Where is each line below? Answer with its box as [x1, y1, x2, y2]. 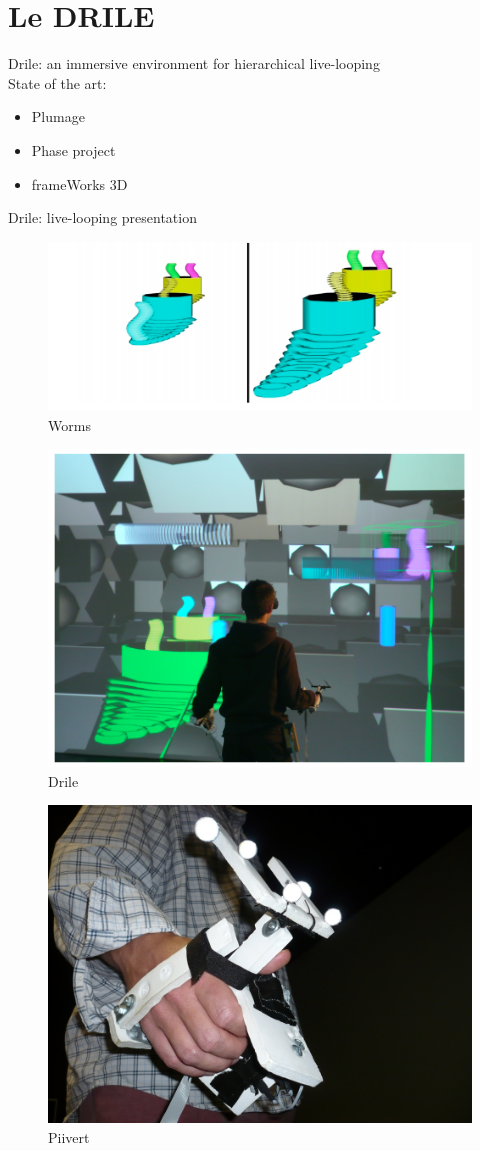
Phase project [31, 139, 116, 160]
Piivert [48, 1126, 90, 1147]
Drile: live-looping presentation [8, 207, 197, 228]
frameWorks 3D [31, 173, 128, 194]
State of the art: [8, 72, 107, 93]
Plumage [31, 106, 85, 127]
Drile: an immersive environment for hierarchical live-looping [8, 53, 380, 74]
